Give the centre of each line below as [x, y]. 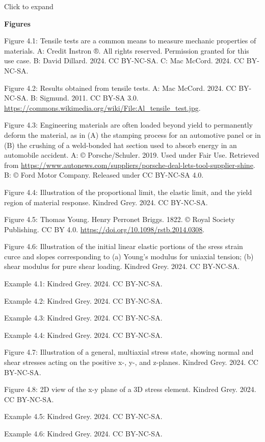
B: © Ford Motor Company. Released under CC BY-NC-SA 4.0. [104, 175]
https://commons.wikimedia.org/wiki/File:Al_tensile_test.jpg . [102, 107]
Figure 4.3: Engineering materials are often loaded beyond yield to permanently [128, 125]
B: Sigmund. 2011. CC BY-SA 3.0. [85, 98]
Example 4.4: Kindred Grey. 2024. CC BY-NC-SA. [83, 335]
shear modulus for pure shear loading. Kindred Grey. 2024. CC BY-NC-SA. [122, 266]
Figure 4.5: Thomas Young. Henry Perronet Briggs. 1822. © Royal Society [120, 219]
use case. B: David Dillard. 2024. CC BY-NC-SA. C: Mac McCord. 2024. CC [124, 60]
